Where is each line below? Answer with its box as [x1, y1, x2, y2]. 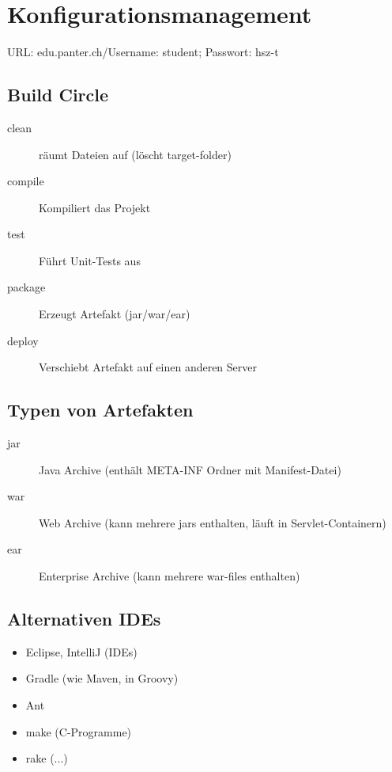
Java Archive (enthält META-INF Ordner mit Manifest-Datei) [39, 461, 341, 477]
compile [7, 173, 44, 189]
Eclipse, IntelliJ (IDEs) [25, 643, 138, 660]
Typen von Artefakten [7, 397, 194, 422]
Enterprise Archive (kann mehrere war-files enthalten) [39, 568, 300, 584]
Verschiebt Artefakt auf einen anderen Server [39, 359, 258, 375]
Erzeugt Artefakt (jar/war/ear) [39, 306, 190, 322]
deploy [7, 332, 39, 348]
